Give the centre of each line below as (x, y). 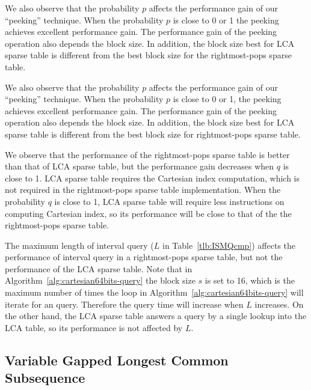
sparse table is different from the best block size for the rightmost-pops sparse (148, 55)
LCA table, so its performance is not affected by (94, 327)
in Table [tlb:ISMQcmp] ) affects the (229, 245)
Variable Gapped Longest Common (117, 360)
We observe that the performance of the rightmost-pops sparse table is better (147, 154)
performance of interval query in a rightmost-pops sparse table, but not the (144, 257)
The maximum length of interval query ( (79, 245)
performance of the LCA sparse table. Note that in (99, 268)
